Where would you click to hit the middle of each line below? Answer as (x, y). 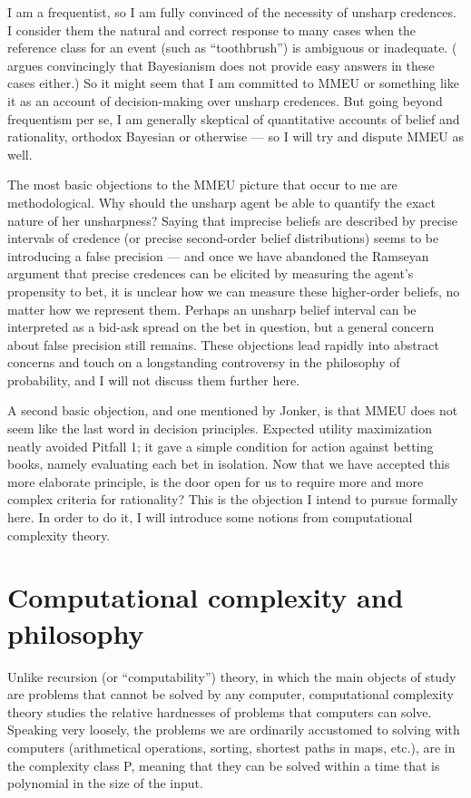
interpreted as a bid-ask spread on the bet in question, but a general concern (221, 327)
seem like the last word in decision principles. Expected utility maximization (220, 428)
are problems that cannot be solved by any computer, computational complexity (231, 694)
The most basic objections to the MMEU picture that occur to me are (202, 185)
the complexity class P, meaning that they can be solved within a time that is (224, 765)
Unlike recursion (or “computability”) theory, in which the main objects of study (232, 676)
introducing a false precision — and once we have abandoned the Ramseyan (218, 255)
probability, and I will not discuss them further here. (154, 380)
